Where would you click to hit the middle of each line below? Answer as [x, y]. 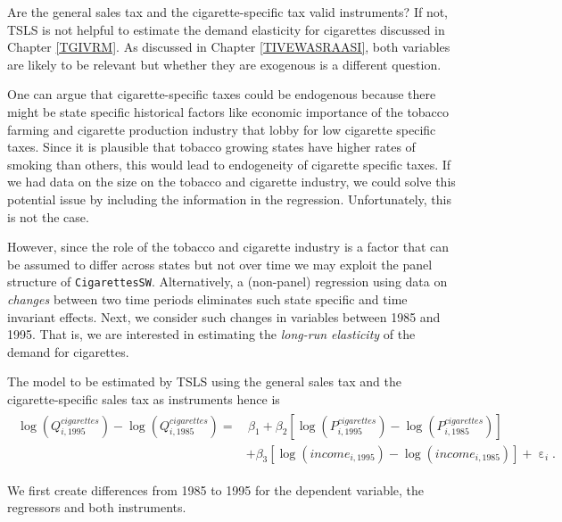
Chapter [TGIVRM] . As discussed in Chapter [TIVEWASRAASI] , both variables [229, 47]
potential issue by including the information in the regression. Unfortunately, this [230, 199]
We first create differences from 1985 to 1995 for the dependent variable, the [216, 489]
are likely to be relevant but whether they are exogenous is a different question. [224, 64]
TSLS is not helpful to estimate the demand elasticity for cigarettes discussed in [226, 29]
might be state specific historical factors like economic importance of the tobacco [228, 111]
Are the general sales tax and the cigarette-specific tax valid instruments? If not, [228, 12]
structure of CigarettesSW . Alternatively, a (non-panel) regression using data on [227, 282]
